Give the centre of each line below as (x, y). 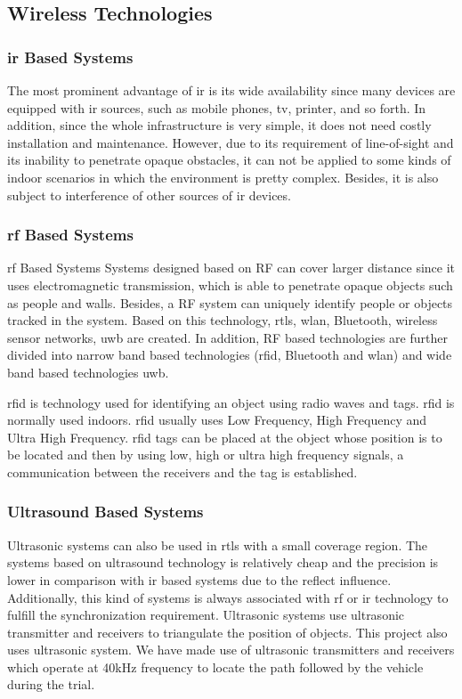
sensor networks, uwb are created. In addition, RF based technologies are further (227, 337)
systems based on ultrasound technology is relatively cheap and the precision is (223, 562)
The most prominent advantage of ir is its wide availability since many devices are (231, 90)
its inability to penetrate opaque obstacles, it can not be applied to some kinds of (229, 160)
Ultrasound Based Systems (105, 512)
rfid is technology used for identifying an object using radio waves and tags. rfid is (231, 402)
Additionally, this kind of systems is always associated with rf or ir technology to (228, 597)
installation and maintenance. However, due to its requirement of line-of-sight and (231, 142)
